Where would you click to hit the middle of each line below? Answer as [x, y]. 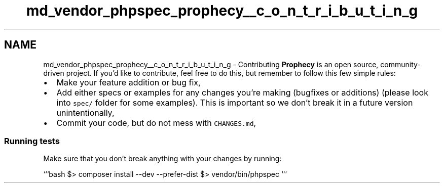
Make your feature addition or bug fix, [128, 82]
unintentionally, [85, 112]
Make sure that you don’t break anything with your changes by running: [162, 159]
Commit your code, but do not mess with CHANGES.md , [156, 123]
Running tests [32, 141]
